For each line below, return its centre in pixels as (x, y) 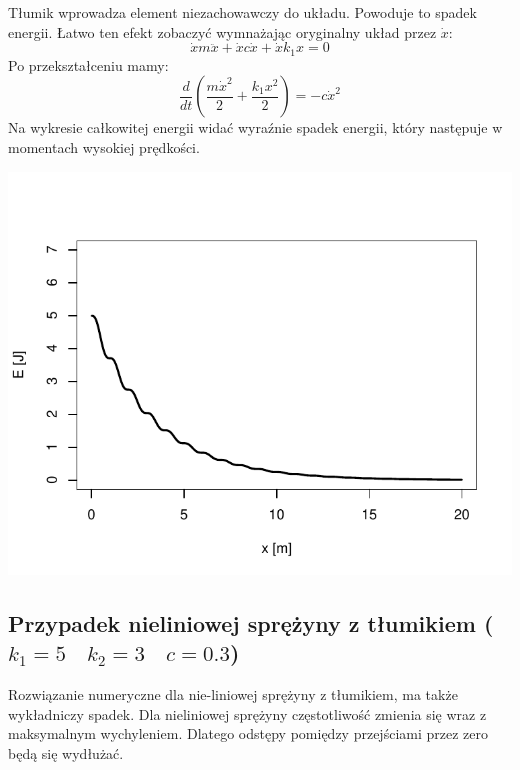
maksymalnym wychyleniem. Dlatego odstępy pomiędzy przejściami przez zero (248, 733)
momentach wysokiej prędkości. (104, 147)
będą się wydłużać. (66, 752)
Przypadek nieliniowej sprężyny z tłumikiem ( (251, 622)
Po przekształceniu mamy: (88, 64)
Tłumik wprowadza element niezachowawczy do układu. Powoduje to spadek (242, 12)
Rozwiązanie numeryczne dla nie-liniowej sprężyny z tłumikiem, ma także (233, 694)
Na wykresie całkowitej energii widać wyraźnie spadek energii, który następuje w (255, 127)
